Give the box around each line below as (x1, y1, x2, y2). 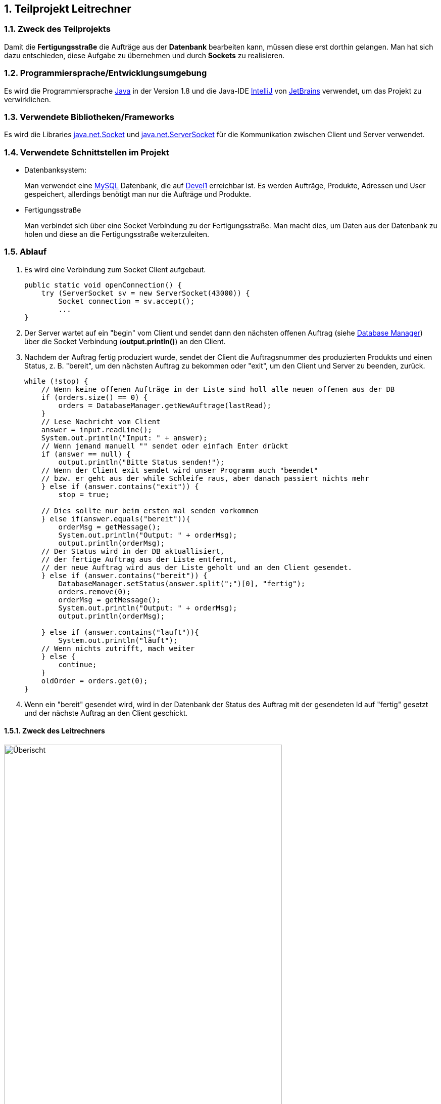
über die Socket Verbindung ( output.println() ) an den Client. (24, 337, 226, 346)
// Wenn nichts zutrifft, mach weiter (41, 644, 195, 652)
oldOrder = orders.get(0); (41, 676, 148, 685)
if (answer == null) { (41, 449, 131, 458)
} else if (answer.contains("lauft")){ (41, 628, 199, 636)
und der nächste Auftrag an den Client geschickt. (24, 708, 188, 717)
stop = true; (58, 490, 110, 499)
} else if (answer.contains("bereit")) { (41, 571, 208, 580)
